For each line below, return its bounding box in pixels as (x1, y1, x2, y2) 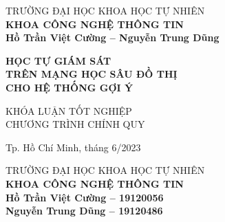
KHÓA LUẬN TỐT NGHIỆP (6, 103, 132, 118)
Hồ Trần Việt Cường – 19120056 (6, 190, 164, 204)
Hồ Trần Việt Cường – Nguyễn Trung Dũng (6, 30, 219, 45)
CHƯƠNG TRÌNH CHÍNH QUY (6, 117, 145, 131)
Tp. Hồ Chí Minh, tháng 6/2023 (6, 140, 141, 154)
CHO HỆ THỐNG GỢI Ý (6, 80, 133, 94)
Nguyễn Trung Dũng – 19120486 (6, 203, 163, 218)
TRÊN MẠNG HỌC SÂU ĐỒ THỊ (6, 67, 178, 81)
